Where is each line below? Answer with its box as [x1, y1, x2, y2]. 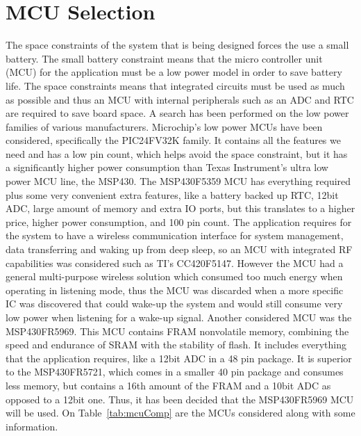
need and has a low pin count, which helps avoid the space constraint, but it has [6, 146, 348, 161]
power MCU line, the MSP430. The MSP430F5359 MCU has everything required [6, 174, 351, 188]
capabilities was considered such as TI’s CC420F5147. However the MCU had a [6, 255, 344, 270]
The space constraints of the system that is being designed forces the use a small [6, 38, 349, 52]
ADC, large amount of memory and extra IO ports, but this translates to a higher [6, 201, 355, 216]
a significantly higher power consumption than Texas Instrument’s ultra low [6, 160, 328, 175]
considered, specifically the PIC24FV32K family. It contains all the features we [6, 133, 341, 147]
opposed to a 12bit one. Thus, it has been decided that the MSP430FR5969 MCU [6, 391, 354, 406]
